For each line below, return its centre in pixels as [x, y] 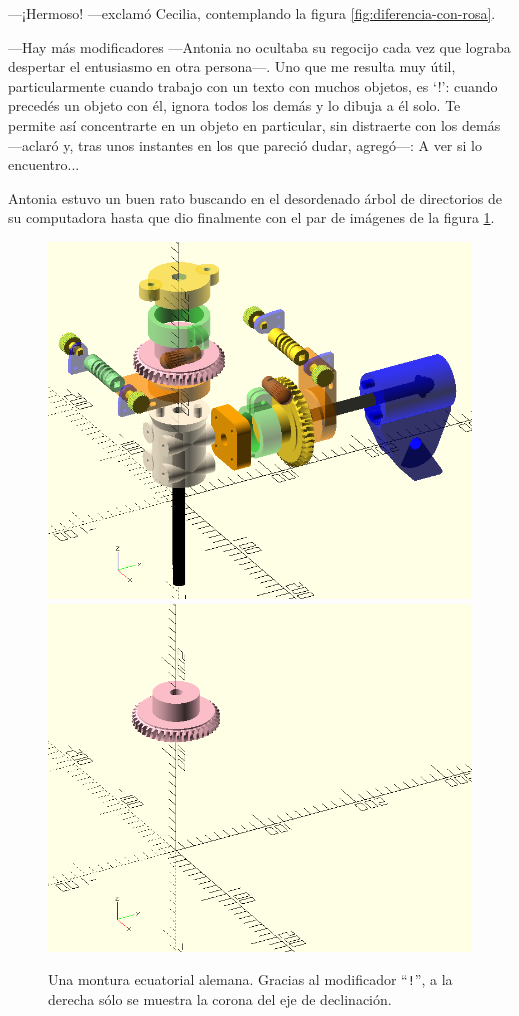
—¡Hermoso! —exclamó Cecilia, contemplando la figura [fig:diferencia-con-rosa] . [252, 13]
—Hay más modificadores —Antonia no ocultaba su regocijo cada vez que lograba [259, 46]
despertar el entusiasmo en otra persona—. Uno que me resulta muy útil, [232, 66]
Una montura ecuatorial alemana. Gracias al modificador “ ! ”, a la [250, 979]
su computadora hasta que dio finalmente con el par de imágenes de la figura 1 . [251, 217]
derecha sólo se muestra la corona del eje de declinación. [220, 998]
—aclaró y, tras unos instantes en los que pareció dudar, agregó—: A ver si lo [245, 144]
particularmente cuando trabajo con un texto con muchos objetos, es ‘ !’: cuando [253, 85]
